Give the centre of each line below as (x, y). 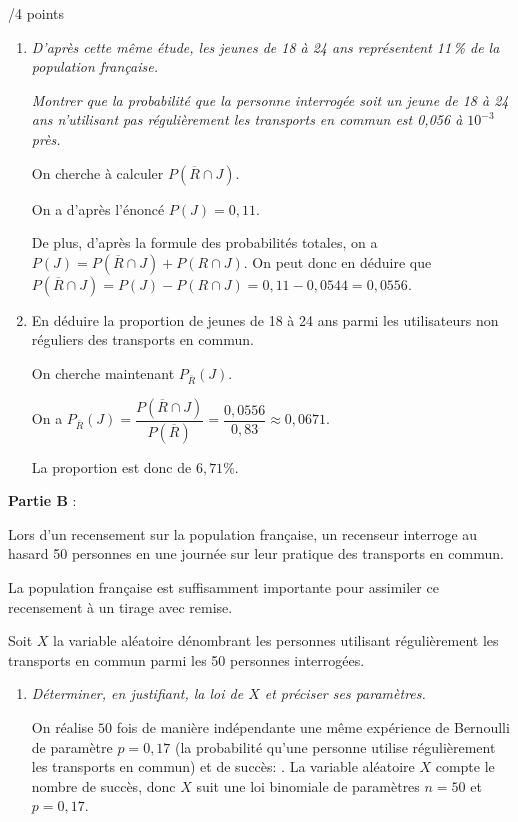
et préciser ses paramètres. (345, 693)
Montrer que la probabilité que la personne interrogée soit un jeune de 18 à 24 (270, 99)
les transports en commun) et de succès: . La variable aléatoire (223, 766)
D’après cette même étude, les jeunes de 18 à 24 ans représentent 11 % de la (265, 46)
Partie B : (42, 500)
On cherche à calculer (97, 172)
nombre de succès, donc (103, 785)
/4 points (36, 13)
